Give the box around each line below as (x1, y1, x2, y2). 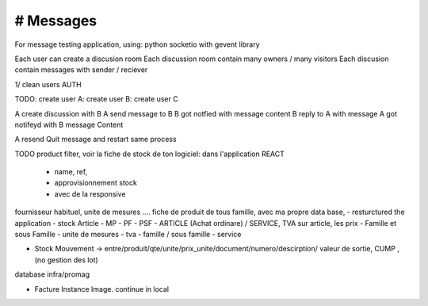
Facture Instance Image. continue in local (34, 284, 170, 293)
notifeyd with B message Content (14, 120, 124, 129)
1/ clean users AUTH (14, 79, 82, 89)
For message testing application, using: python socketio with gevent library (14, 40, 261, 49)
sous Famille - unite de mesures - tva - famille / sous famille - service (14, 230, 242, 239)
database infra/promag (14, 270, 90, 279)
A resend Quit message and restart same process (14, 135, 178, 144)
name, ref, (54, 167, 88, 177)
